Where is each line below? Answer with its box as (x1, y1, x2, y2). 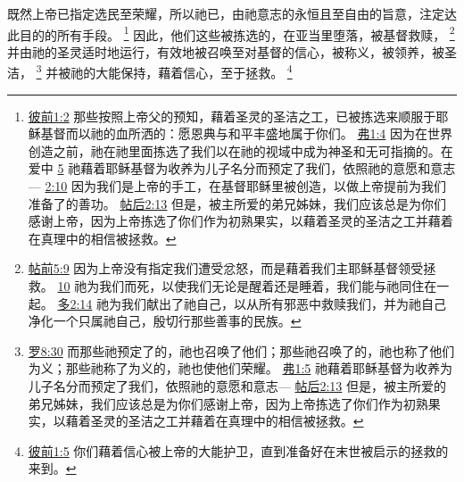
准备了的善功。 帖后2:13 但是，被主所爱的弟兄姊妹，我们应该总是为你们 (28, 194, 447, 212)
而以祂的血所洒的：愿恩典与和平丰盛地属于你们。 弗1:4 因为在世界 (65, 124, 453, 143)
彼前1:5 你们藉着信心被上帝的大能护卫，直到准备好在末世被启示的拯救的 (28, 441, 449, 460)
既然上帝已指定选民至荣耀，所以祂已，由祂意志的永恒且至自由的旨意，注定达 (7, 4, 457, 22)
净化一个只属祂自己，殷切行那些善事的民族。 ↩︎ (28, 312, 302, 330)
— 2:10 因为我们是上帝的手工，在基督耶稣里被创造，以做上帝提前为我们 (28, 177, 447, 195)
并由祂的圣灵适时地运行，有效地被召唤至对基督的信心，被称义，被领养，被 (7, 42, 444, 61)
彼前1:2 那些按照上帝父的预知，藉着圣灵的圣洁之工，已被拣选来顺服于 (28, 106, 436, 125)
